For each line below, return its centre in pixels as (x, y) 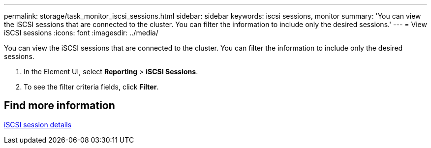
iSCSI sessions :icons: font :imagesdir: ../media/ (81, 33)
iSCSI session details (38, 124)
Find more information (60, 106)
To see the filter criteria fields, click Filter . (91, 87)
